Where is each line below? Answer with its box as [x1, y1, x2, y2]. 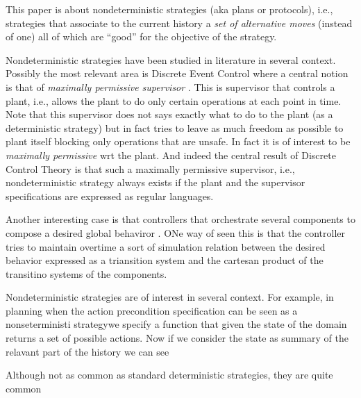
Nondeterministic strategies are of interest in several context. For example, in [6, 290, 334, 304]
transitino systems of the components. [6, 266, 167, 281]
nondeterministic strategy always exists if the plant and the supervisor [6, 175, 305, 190]
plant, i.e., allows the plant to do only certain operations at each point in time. [6, 93, 342, 108]
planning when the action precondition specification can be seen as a [6, 303, 298, 317]
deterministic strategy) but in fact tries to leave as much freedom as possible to [6, 120, 344, 135]
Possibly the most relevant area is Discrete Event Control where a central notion [6, 66, 349, 81]
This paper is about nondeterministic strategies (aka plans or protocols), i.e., [6, 2, 333, 16]
